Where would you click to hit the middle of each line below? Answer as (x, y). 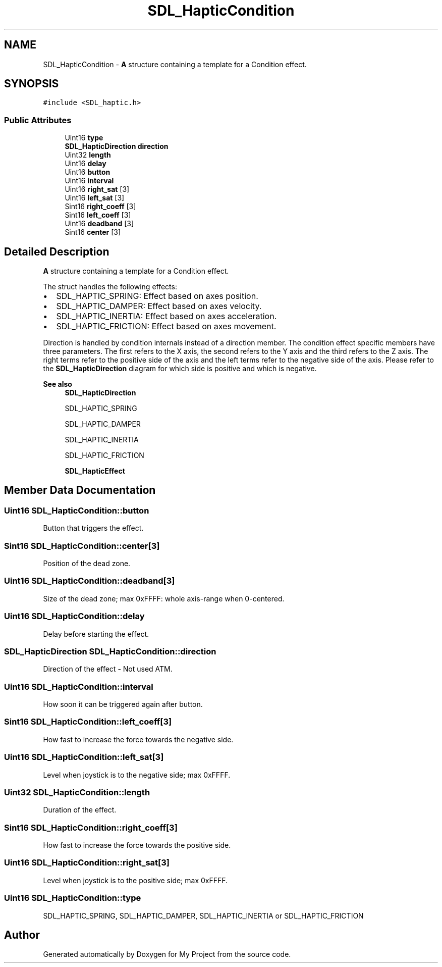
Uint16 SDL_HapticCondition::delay (74, 616)
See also (58, 384)
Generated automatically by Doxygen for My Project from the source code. (167, 954)
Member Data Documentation (80, 490)
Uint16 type (84, 138)
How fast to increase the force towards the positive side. (137, 845)
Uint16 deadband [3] (99, 224)
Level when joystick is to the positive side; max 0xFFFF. (135, 880)
